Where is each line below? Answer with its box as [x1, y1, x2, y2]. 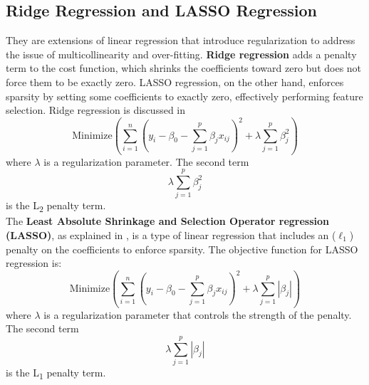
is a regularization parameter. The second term [43, 154, 249, 169]
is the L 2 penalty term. [6, 198, 106, 215]
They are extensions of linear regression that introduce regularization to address [6, 33, 355, 48]
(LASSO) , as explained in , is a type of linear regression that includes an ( [6, 227, 336, 242]
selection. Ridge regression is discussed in [6, 102, 185, 117]
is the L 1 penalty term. [6, 364, 106, 381]
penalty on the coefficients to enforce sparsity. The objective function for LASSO [6, 241, 358, 256]
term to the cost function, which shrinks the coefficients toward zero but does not [6, 60, 362, 75]
